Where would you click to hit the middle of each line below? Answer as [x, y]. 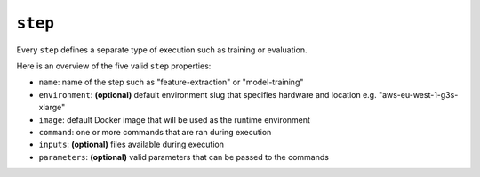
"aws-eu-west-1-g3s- [418, 94]
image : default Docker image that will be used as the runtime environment [175, 119]
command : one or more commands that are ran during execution [155, 132]
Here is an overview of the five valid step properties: [114, 66]
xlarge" [52, 108]
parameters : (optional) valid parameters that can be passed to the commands [184, 157]
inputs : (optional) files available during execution [131, 145]
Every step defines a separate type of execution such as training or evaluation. [162, 50]
